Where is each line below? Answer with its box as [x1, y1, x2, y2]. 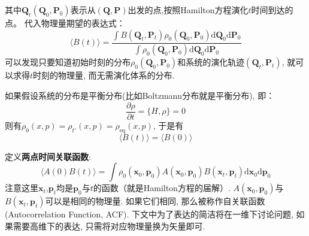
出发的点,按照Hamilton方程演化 [128, 4, 249, 16]
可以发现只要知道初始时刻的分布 [5, 56, 131, 68]
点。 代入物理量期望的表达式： [5, 17, 125, 29]
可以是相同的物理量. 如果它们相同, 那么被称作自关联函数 [45, 195, 265, 207]
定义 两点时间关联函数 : [5, 150, 91, 162]
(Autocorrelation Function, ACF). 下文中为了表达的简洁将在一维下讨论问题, [5, 208, 293, 220]
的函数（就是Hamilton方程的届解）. [93, 181, 231, 194]
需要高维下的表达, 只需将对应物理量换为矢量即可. [13, 219, 205, 232]
